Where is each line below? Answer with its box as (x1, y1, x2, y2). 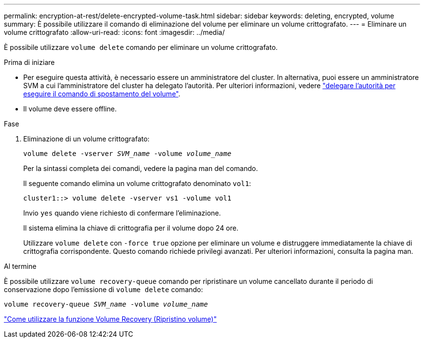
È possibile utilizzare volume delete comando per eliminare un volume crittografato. (4, 43, 278, 51)
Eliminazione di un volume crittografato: (23, 135, 150, 143)
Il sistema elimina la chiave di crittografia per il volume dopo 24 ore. (23, 224, 239, 232)
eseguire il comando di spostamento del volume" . (23, 90, 181, 98)
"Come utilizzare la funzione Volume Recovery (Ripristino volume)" (4, 315, 217, 323)
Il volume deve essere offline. (23, 105, 117, 113)
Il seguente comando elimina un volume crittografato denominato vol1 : (23, 179, 251, 187)
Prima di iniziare (4, 58, 55, 66)
